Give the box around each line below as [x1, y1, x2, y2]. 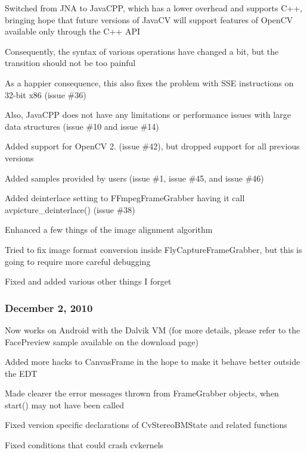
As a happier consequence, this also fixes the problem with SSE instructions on [5, 76, 294, 89]
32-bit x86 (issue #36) [5, 88, 86, 101]
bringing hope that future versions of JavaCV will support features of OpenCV [5, 13, 293, 26]
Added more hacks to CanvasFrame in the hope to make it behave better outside [5, 355, 300, 368]
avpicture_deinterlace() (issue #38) [5, 203, 135, 215]
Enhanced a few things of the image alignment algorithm [5, 223, 213, 236]
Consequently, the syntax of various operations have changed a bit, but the [5, 45, 279, 57]
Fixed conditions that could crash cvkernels [5, 439, 164, 451]
